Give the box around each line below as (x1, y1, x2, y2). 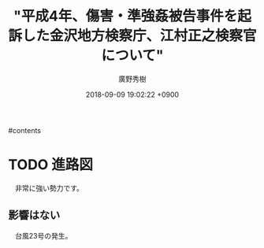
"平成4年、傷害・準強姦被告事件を (13, 7, 238, 25)
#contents (8, 125, 42, 135)
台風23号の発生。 (14, 231, 73, 240)
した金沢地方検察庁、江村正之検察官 (22, 27, 258, 45)
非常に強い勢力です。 (14, 183, 84, 193)
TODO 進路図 (8, 156, 93, 174)
